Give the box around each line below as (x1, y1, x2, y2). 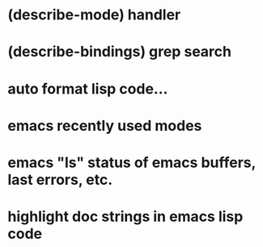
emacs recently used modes (7, 116, 202, 135)
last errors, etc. (7, 170, 113, 189)
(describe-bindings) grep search (7, 43, 232, 61)
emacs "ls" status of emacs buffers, (7, 153, 257, 171)
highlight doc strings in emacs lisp (7, 207, 244, 226)
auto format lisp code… (7, 79, 168, 98)
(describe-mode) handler (7, 6, 181, 24)
